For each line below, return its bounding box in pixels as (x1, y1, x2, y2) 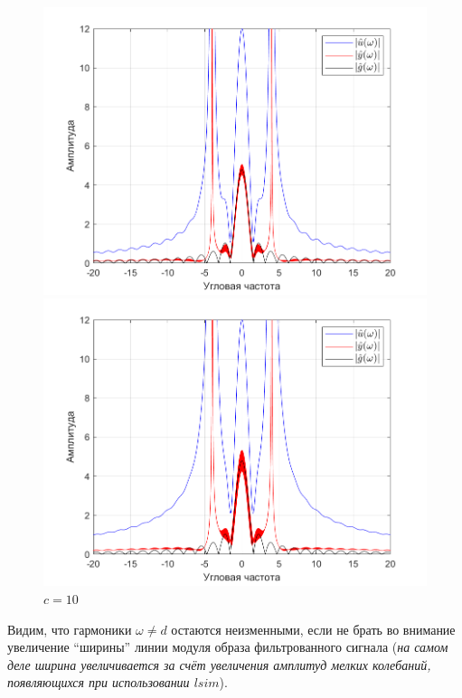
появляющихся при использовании (7, 673, 190, 692)
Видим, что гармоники (7, 619, 132, 638)
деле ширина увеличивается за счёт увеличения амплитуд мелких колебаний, (7, 655, 431, 674)
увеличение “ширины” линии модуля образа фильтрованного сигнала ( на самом (7, 637, 448, 656)
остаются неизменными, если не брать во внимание (171, 619, 456, 638)
